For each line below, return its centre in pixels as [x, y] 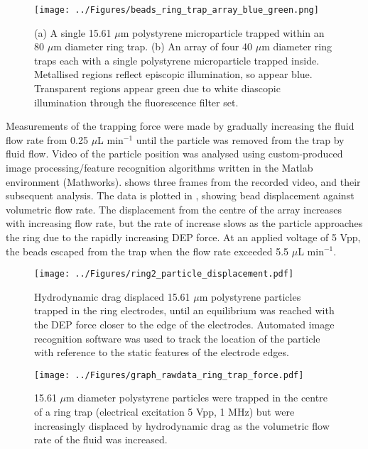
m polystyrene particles [250, 296]
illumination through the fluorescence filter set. [136, 102]
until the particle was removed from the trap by [240, 139]
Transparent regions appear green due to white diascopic [157, 88]
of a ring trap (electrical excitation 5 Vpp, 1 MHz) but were [164, 412]
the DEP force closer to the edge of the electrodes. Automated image [184, 324]
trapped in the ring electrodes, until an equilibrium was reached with [184, 310]
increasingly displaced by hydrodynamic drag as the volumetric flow [182, 425]
